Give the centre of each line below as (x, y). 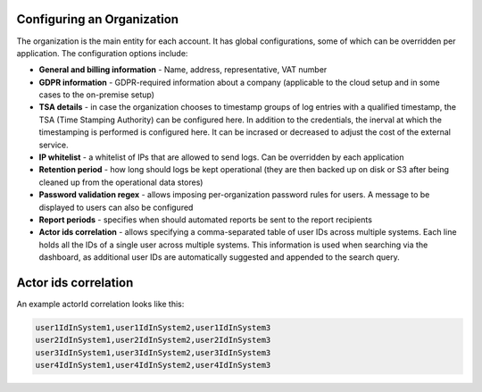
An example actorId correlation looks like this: (100, 304)
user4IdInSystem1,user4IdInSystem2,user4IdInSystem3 (153, 365)
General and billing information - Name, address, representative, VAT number (183, 70)
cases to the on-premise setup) (97, 95)
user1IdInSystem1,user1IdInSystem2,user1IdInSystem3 (153, 328)
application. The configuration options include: (102, 53)
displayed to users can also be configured (116, 207)
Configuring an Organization (97, 19)
